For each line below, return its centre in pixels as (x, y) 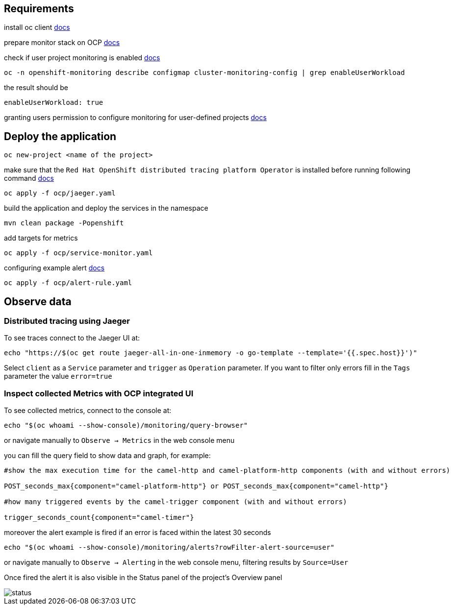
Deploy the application (60, 136)
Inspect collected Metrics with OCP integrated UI (99, 393)
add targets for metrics (41, 238)
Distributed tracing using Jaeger (67, 321)
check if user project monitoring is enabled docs (82, 58)
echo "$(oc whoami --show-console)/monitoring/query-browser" (126, 426)
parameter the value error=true (58, 376)
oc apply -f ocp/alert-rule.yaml (68, 283)
